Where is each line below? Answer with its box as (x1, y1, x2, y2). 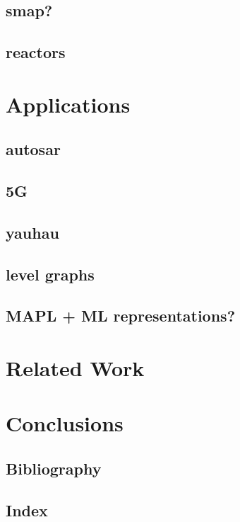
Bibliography (6, 457, 102, 479)
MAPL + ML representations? (6, 305, 236, 327)
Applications (6, 89, 131, 118)
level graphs (6, 263, 95, 285)
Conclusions (6, 409, 124, 438)
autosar (6, 138, 61, 160)
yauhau (6, 221, 59, 243)
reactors (6, 41, 66, 63)
